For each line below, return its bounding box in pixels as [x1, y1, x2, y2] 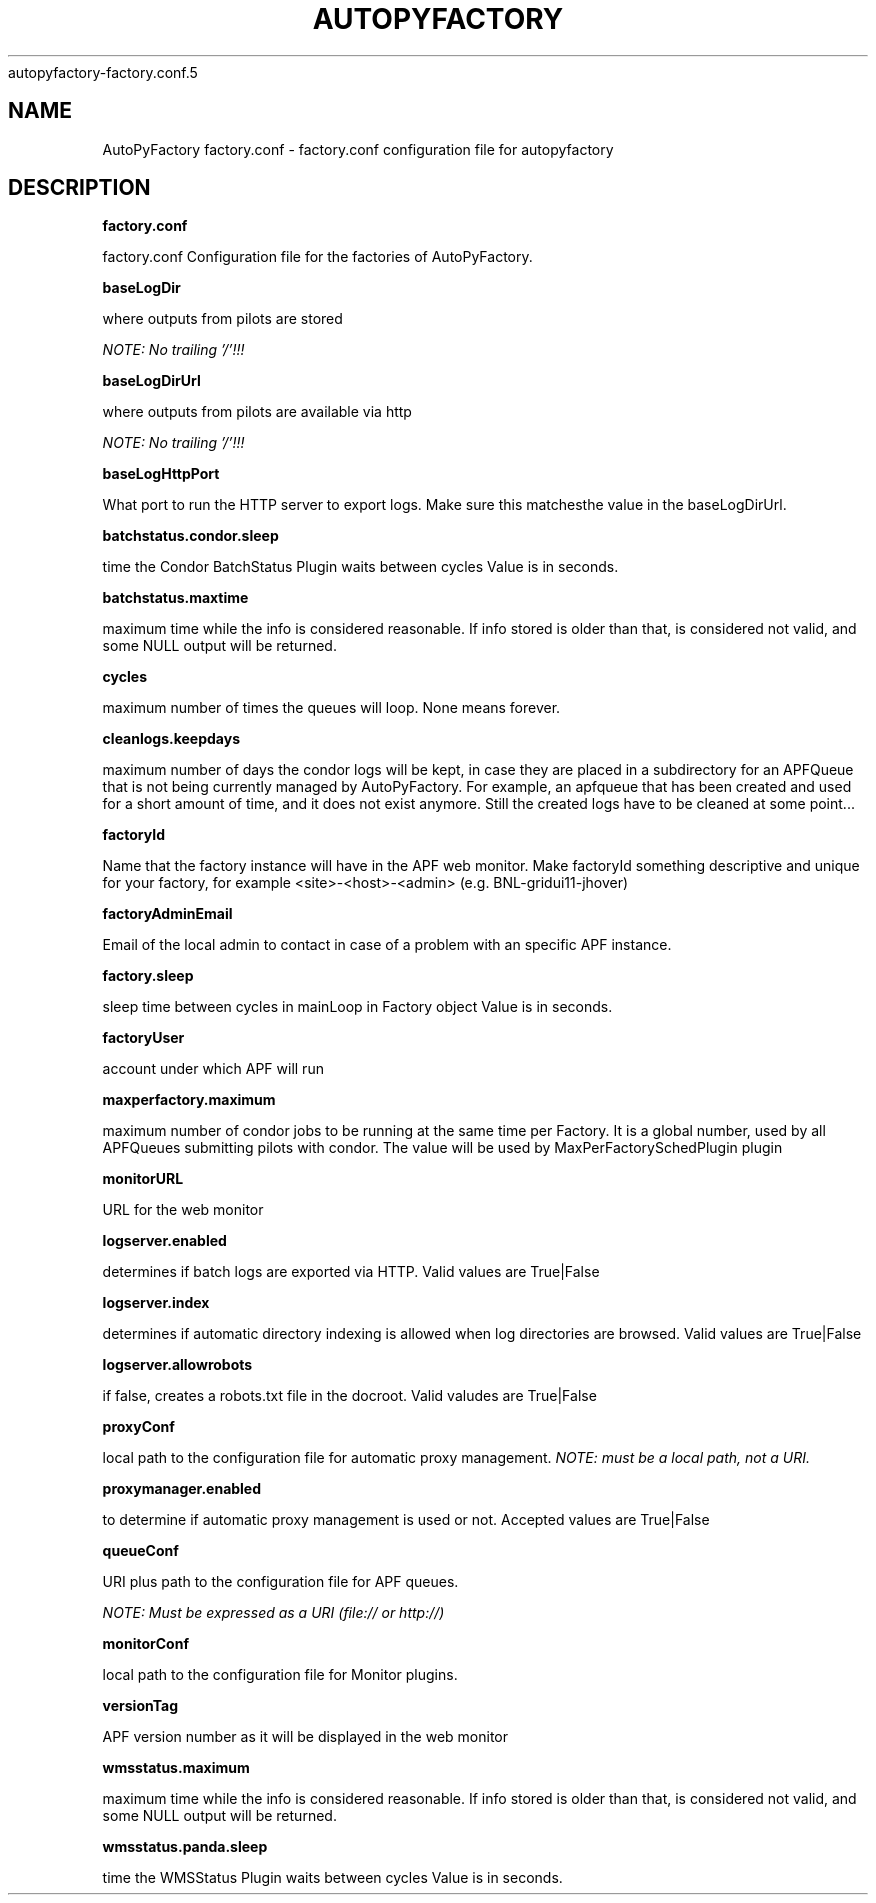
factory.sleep [102, 967, 194, 985]
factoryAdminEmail [102, 905, 233, 923]
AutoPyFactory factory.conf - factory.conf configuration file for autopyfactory [102, 140, 614, 158]
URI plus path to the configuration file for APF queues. [102, 1573, 459, 1591]
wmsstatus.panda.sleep [102, 1838, 268, 1856]
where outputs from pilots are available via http [102, 403, 412, 421]
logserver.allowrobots [102, 1356, 253, 1374]
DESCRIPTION [8, 175, 151, 201]
